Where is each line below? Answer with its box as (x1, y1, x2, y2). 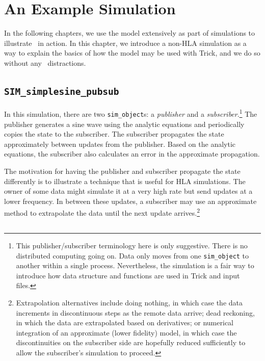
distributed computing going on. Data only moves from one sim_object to (16, 250, 249, 261)
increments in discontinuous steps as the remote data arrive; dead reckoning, (16, 307, 255, 318)
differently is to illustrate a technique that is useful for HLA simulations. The (4, 175, 246, 186)
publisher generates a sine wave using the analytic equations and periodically (4, 118, 245, 129)
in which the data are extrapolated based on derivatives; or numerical (16, 317, 233, 328)
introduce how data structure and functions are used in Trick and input (16, 270, 240, 280)
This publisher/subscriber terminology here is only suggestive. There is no (16, 240, 248, 250)
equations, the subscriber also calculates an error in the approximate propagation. (4, 148, 260, 159)
